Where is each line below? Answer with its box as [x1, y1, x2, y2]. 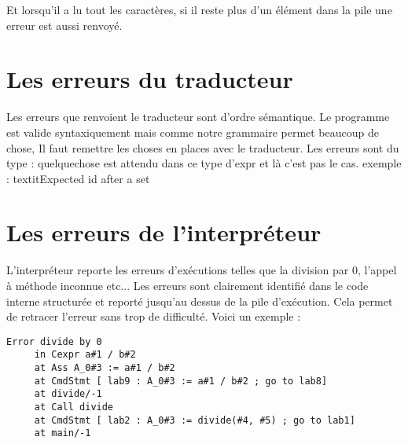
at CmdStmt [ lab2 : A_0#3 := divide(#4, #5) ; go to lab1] [34, 414, 355, 426]
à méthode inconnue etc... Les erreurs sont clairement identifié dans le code [6, 277, 369, 293]
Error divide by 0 [6, 336, 102, 347]
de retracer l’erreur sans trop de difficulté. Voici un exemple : [6, 308, 301, 325]
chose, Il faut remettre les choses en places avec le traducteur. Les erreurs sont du [6, 139, 399, 156]
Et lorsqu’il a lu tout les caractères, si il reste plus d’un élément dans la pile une [6, 2, 392, 17]
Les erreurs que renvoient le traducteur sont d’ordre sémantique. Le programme [6, 108, 390, 125]
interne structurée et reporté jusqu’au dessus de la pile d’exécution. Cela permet [6, 292, 393, 309]
